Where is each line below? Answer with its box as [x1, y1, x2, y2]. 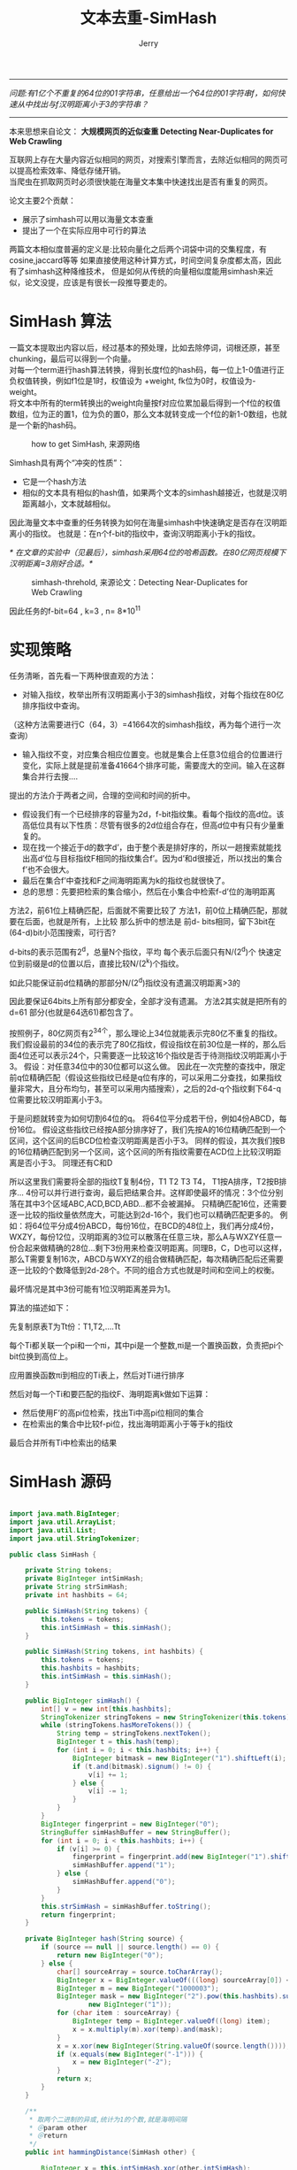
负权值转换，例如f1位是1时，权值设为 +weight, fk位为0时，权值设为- [9, 375, 256, 386]
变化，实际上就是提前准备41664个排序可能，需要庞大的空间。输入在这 [21, 761, 278, 771]
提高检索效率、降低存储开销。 [16, 165, 126, 175]
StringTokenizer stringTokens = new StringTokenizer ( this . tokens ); [41, 1712, 294, 1722]
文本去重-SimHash [80, 8, 217, 28]
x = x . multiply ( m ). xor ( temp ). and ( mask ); [72, 2025, 224, 2034]
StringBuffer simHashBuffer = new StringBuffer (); [41, 1827, 232, 1837]
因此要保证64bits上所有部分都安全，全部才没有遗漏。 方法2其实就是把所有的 [9, 996, 287, 1007]
